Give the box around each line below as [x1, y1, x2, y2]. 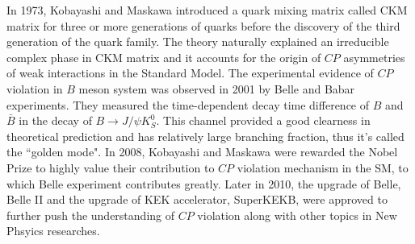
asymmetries [343, 48, 405, 65]
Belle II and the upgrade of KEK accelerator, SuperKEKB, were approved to [6, 191, 388, 208]
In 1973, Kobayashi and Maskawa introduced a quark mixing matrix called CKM [6, 2, 408, 18]
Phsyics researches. [6, 222, 100, 239]
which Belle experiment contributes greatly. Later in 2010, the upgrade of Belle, [6, 175, 401, 192]
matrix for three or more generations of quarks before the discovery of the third [6, 17, 400, 34]
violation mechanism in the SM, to [237, 159, 409, 176]
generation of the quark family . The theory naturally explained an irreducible [6, 33, 389, 50]
